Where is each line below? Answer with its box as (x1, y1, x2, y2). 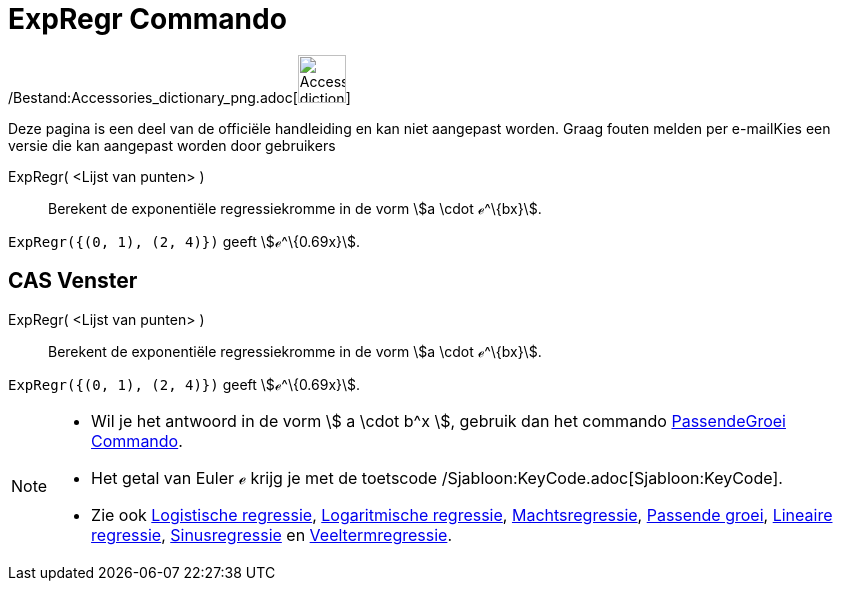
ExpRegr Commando (8, 2, 287, 36)
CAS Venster (8, 268, 138, 294)
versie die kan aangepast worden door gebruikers (8, 136, 336, 154)
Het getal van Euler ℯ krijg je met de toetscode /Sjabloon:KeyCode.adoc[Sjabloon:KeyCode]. (91, 467, 783, 488)
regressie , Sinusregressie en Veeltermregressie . (91, 524, 452, 545)
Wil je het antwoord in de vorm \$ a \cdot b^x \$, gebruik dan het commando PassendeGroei (91, 410, 786, 431)
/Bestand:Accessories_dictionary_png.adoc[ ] (8, 88, 351, 106)
